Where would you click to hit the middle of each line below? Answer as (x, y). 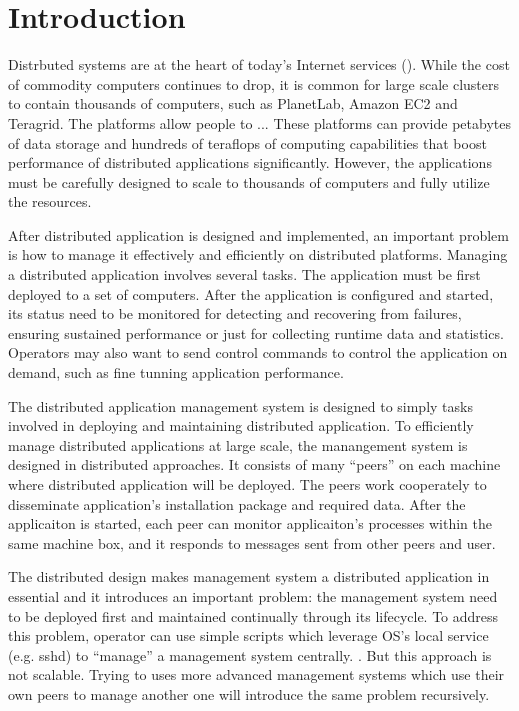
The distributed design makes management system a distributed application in (249, 576)
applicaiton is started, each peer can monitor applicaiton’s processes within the (250, 523)
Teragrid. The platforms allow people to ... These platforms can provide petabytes (259, 122)
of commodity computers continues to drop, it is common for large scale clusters (253, 83)
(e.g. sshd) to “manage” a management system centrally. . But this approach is (250, 654)
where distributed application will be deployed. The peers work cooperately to (247, 484)
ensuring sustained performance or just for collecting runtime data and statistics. (256, 332)
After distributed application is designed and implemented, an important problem (258, 234)
